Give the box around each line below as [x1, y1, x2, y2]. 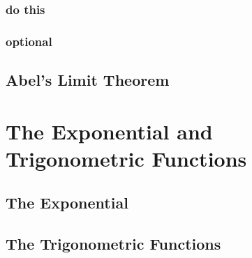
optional [6, 32, 52, 50]
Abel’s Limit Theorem [6, 69, 170, 91]
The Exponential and [6, 116, 213, 145]
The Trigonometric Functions [6, 233, 221, 255]
